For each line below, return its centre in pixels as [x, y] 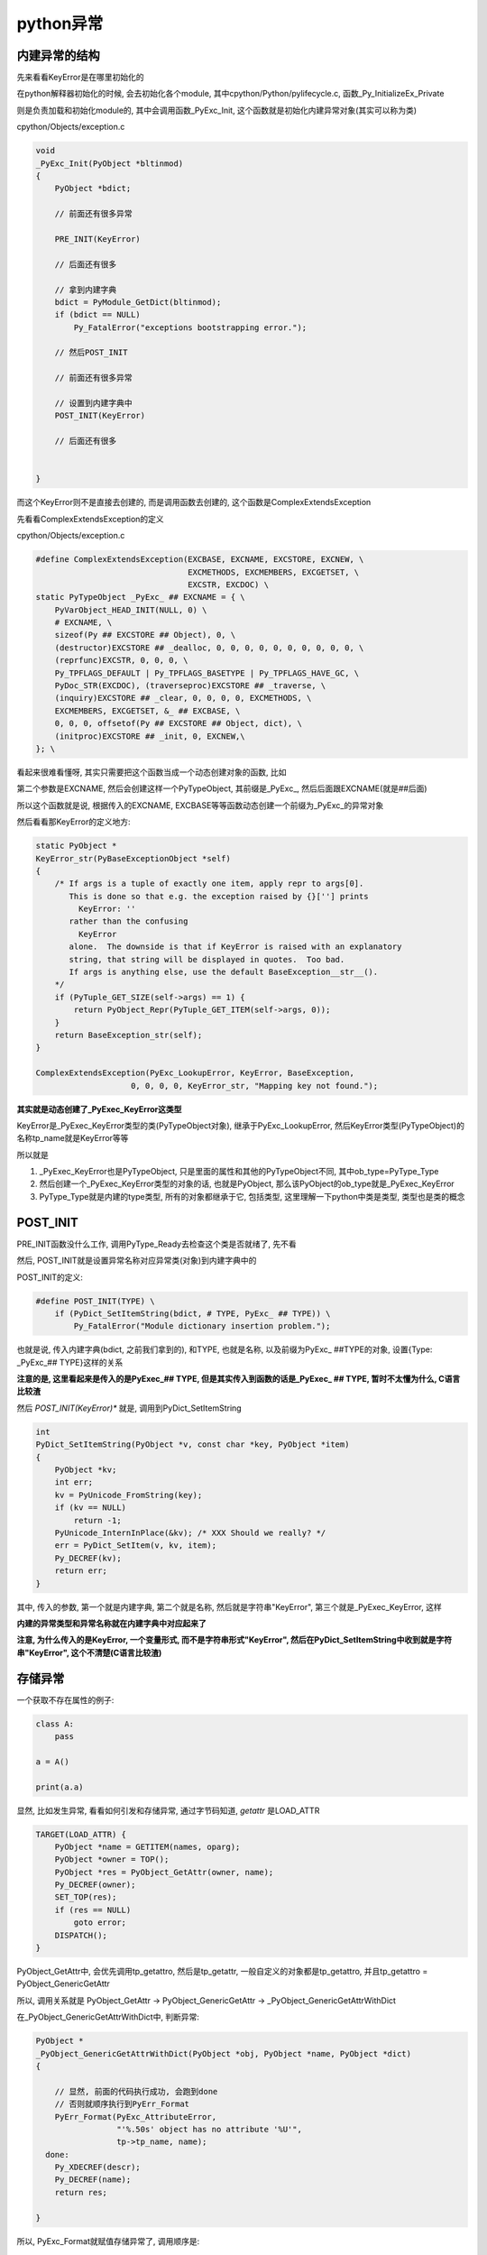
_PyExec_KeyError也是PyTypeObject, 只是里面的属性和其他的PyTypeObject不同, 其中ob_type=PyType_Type [239, 1172]
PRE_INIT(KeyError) [98, 239]
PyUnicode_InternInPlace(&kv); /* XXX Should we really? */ [190, 1532]
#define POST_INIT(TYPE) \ [95, 1301]
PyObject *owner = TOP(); [112, 1859]
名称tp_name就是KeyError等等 [73, 1138]
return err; [81, 1571]
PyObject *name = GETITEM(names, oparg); [147, 1846]
